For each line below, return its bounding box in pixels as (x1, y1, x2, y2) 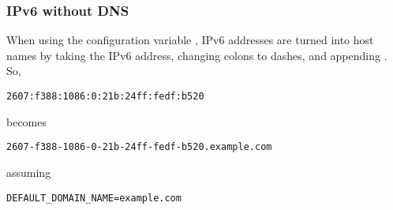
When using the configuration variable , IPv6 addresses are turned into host (6, 32, 374, 48)
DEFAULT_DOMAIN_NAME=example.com (6, 192, 182, 204)
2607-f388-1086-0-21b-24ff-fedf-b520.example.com (6, 141, 272, 153)
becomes (6, 113, 47, 129)
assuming (6, 163, 51, 180)
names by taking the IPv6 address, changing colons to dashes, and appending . (6, 47, 387, 63)
